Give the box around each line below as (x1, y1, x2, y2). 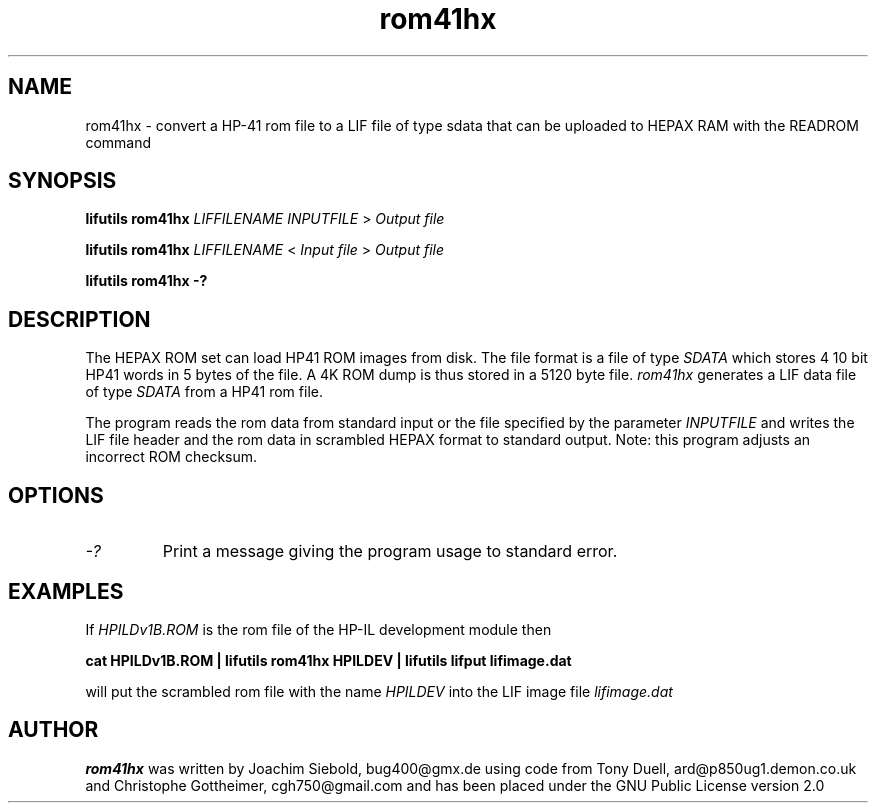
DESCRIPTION (8, 306, 151, 332)
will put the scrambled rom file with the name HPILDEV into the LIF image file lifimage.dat (85, 682, 673, 700)
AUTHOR (8, 717, 99, 743)
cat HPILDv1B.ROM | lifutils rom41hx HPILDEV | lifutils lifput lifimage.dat (85, 651, 572, 669)
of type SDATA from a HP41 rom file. (85, 383, 323, 401)
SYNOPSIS (8, 168, 117, 194)
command (85, 133, 152, 151)
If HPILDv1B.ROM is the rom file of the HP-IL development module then (85, 620, 552, 638)
